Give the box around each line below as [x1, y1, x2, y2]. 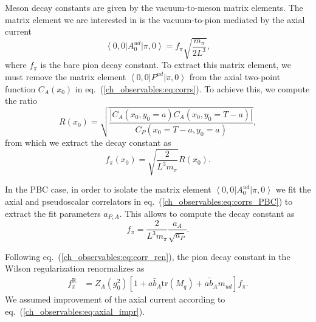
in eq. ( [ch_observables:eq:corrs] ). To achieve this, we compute [75, 82, 310, 95]
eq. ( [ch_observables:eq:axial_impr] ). [5, 304, 145, 317]
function [5, 82, 36, 95]
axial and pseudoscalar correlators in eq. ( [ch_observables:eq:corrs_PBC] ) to [5, 194, 293, 207]
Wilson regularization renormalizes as [5, 262, 145, 275]
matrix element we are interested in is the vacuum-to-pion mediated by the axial [5, 13, 305, 26]
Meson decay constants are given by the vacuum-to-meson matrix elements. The [5, 1, 303, 13]
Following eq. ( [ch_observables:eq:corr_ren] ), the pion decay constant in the [5, 250, 290, 262]
